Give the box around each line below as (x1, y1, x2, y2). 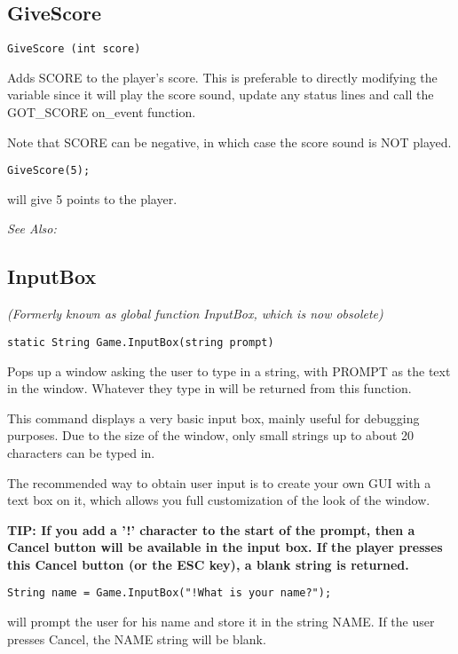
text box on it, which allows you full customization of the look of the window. (7, 491, 430, 509)
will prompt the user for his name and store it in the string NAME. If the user (7, 612, 435, 631)
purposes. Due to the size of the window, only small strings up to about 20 (7, 426, 415, 445)
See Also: (7, 219, 57, 238)
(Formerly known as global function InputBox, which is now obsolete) (7, 304, 383, 323)
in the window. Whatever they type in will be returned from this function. (7, 379, 412, 398)
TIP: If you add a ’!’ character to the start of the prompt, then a (7, 520, 415, 539)
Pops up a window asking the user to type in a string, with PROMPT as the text (7, 361, 451, 380)
